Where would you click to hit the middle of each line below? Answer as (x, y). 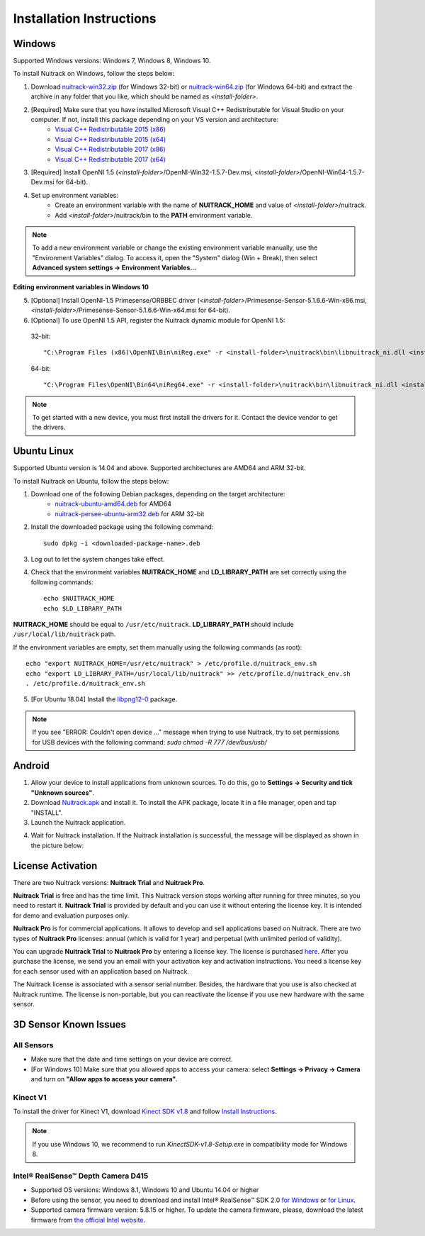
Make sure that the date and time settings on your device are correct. (132, 1059)
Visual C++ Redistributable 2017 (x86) (110, 150)
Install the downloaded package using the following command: (122, 527)
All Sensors (33, 1045)
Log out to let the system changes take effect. (98, 559)
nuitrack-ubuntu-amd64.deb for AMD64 (113, 504)
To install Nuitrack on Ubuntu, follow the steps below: (91, 481)
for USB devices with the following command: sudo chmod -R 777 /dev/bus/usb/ (149, 742)
